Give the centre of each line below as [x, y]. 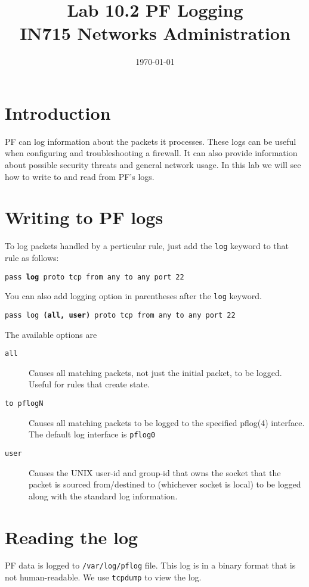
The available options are [51, 334]
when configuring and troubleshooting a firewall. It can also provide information [151, 153]
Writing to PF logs [84, 217]
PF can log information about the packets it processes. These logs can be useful [151, 141]
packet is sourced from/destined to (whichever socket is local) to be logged [165, 484]
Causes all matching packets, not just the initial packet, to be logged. [155, 372]
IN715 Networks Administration [155, 33]
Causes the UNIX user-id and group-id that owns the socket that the [155, 472]
